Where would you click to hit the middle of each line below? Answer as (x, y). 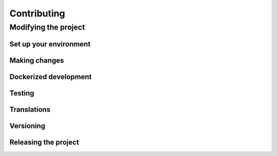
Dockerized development (51, 77)
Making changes (37, 60)
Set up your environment (50, 44)
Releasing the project (44, 142)
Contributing (37, 13)
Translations (30, 110)
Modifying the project (47, 27)
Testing (22, 93)
